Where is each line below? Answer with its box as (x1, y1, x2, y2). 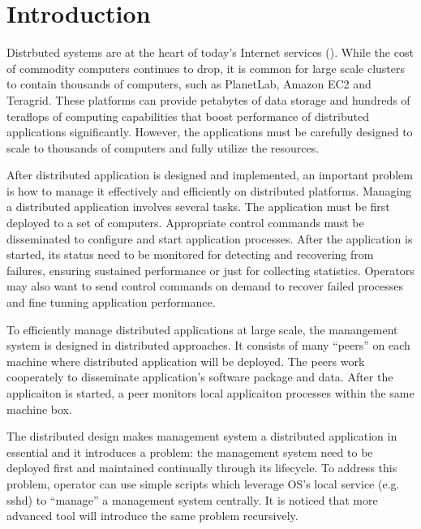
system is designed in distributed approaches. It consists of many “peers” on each (6, 337, 410, 354)
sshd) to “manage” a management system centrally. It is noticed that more (6, 491, 378, 508)
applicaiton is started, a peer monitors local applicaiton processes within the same (6, 385, 415, 401)
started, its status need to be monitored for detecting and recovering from (6, 246, 374, 263)
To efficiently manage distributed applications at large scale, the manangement (6, 320, 398, 338)
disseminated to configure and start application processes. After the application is (6, 230, 413, 247)
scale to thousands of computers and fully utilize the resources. (6, 139, 320, 156)
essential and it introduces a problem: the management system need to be (6, 443, 373, 460)
